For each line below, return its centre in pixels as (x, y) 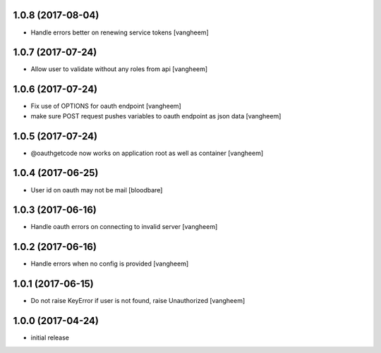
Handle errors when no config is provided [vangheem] (110, 264)
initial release (50, 337)
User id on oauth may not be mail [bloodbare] (97, 190)
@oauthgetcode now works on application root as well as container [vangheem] (147, 153)
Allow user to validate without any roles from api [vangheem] (119, 69)
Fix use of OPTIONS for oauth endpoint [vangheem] (106, 106)
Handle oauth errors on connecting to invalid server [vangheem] (124, 227)
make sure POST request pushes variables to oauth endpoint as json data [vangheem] (156, 116)
